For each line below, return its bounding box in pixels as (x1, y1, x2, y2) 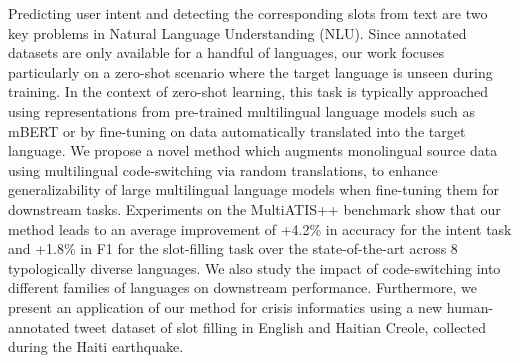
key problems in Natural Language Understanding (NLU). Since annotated (8, 22, 467, 43)
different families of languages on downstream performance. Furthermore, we (8, 277, 477, 298)
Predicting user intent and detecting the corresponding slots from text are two (8, 3, 488, 23)
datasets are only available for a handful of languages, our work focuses (8, 42, 445, 63)
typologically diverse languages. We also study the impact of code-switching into (8, 257, 501, 278)
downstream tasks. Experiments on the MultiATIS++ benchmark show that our (8, 198, 501, 219)
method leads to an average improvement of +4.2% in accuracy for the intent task (8, 218, 512, 239)
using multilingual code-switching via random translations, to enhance (8, 159, 438, 180)
